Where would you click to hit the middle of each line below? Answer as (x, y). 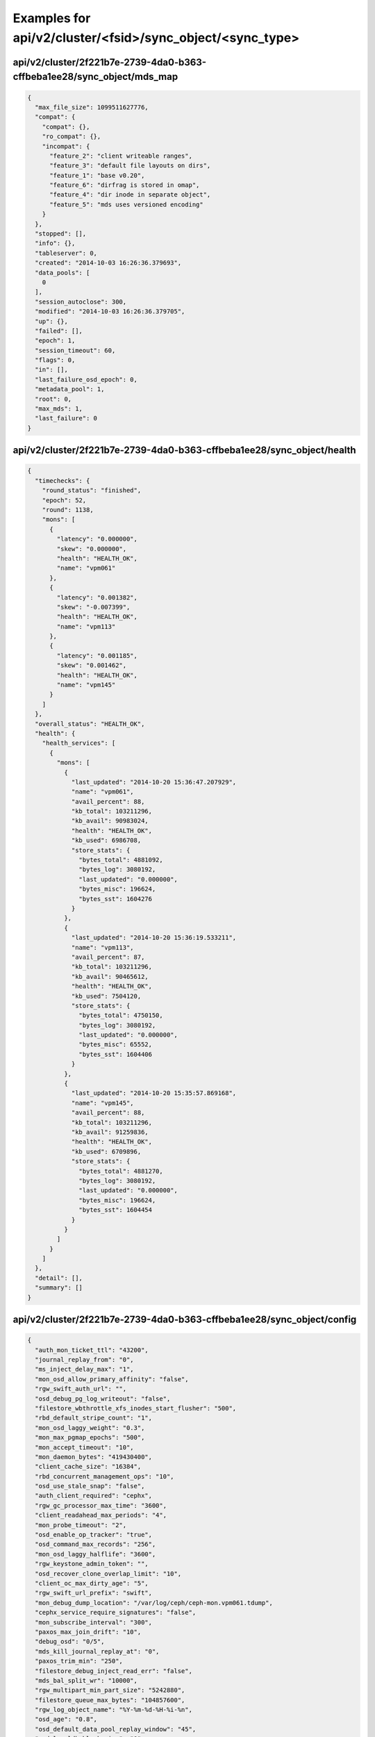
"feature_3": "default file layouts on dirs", (130, 166)
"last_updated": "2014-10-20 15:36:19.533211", (154, 938)
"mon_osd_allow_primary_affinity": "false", (112, 1379)
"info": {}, (55, 244)
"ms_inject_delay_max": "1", (85, 1369)
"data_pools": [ (62, 272)
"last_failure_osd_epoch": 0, (86, 379)
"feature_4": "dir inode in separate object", (130, 195)
